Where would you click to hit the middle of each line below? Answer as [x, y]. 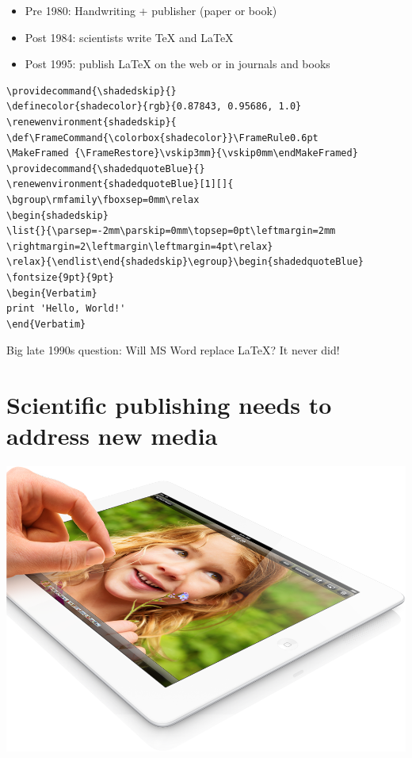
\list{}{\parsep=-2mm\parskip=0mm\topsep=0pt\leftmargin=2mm [171, 231]
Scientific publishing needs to [169, 405]
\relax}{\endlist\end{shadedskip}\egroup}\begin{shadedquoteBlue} [185, 262]
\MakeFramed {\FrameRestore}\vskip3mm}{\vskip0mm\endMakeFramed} [182, 153]
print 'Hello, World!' [66, 309]
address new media [112, 436]
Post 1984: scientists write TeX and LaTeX [129, 37]
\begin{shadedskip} [57, 215]
